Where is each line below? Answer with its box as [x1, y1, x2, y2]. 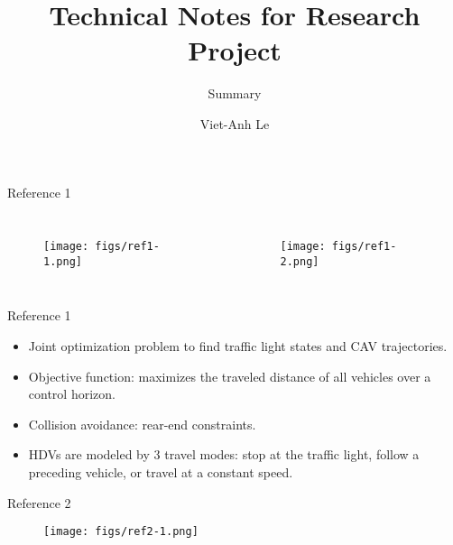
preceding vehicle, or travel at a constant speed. [28, 462, 293, 481]
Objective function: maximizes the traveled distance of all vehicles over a [28, 366, 431, 385]
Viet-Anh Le [199, 114, 270, 133]
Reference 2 [7, 493, 71, 512]
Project [188, 32, 282, 69]
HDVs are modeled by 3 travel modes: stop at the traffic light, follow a [28, 445, 420, 464]
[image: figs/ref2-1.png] [43, 525, 199, 539]
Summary [208, 84, 262, 103]
